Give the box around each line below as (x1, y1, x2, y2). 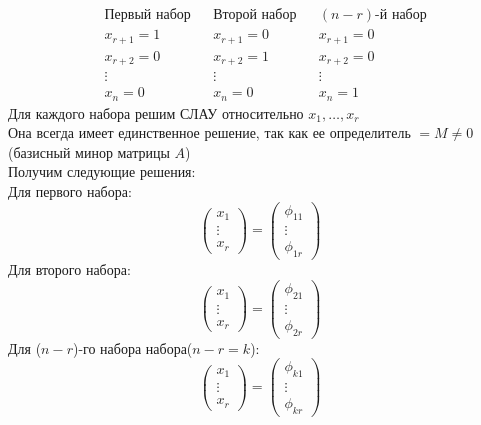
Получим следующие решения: (8, 161, 196, 182)
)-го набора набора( (72, 337, 193, 358)
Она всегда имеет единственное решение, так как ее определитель (8, 122, 411, 143)
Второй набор (213, 8, 297, 23)
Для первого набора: (8, 180, 132, 201)
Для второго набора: (8, 259, 131, 280)
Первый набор (104, 8, 191, 23)
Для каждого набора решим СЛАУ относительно (8, 102, 304, 123)
